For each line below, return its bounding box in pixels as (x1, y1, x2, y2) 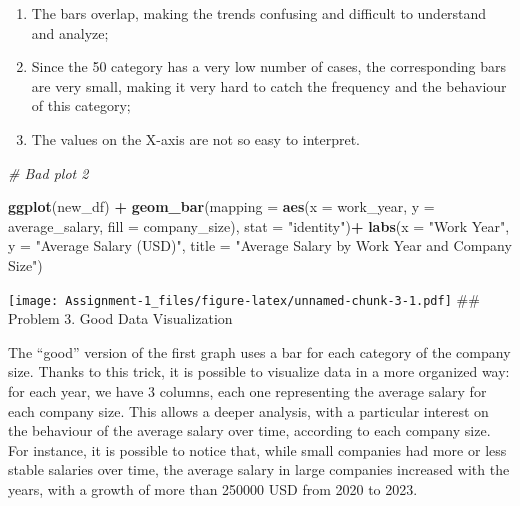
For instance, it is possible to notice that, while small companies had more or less (8, 439, 507, 460)
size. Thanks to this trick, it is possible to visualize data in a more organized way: (8, 361, 510, 382)
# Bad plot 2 (8, 162, 89, 183)
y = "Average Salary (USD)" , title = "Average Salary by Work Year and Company (8, 235, 512, 256)
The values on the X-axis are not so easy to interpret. (31, 128, 361, 149)
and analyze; (31, 22, 109, 43)
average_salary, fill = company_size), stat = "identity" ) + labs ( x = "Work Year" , (8, 215, 510, 236)
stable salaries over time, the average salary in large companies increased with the (8, 459, 510, 480)
